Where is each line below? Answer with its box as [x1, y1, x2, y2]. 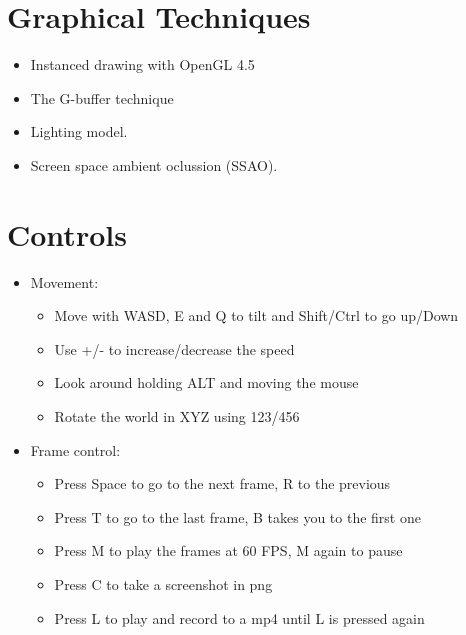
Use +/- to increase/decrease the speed [54, 338, 295, 359]
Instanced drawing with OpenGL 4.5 [30, 54, 255, 75]
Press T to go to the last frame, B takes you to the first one [54, 506, 421, 527]
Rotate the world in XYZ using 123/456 [54, 406, 300, 426]
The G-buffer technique [30, 87, 174, 108]
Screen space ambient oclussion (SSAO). [30, 154, 278, 175]
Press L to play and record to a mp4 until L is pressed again [54, 607, 425, 628]
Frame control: [30, 439, 121, 460]
